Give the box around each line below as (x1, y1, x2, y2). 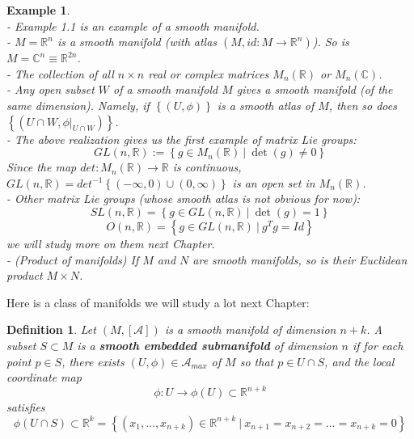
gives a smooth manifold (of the (236, 81, 393, 98)
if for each (352, 336, 403, 353)
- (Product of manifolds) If (6, 251, 139, 268)
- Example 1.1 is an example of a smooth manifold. (6, 17, 260, 34)
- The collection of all (6, 65, 114, 82)
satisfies (6, 399, 45, 416)
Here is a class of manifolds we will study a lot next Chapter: (6, 293, 310, 310)
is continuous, (172, 158, 242, 175)
